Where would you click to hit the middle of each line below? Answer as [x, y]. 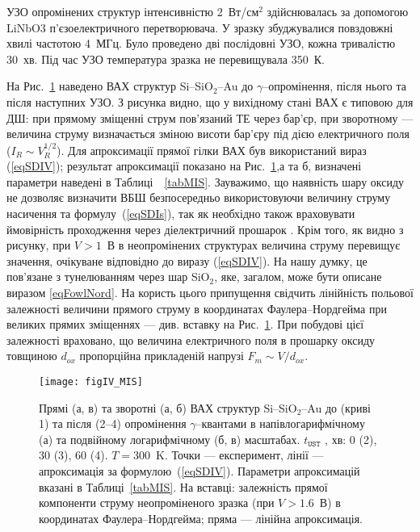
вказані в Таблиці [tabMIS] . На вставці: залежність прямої [183, 486]
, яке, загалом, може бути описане [298, 276]
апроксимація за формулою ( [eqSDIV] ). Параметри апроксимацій [199, 470]
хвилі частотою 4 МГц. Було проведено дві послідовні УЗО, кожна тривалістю [201, 43]
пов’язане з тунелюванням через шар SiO [108, 276]
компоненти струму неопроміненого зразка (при [157, 503]
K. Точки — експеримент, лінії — [240, 455]
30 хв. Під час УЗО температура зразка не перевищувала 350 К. [166, 59]
